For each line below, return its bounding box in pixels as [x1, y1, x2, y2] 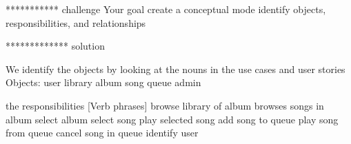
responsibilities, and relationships [6, 15, 146, 30]
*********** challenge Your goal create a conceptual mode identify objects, [6, 2, 326, 16]
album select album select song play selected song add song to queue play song [6, 112, 339, 126]
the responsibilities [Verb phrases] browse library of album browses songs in [6, 98, 324, 112]
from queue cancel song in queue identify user [6, 125, 199, 140]
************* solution [6, 39, 105, 53]
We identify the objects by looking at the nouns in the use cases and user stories [6, 61, 345, 76]
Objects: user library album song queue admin [6, 75, 201, 90]
